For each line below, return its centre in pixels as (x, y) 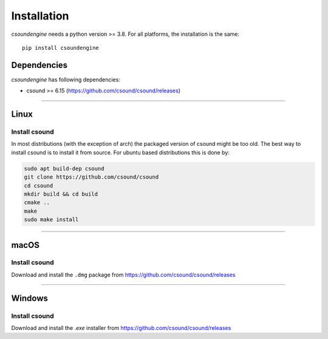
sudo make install (51, 220)
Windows (29, 298)
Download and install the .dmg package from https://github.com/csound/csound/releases (123, 275)
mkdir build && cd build (61, 194)
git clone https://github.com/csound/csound (91, 177)
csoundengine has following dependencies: (66, 80)
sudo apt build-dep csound (64, 168)
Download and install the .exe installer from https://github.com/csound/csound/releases (121, 328)
